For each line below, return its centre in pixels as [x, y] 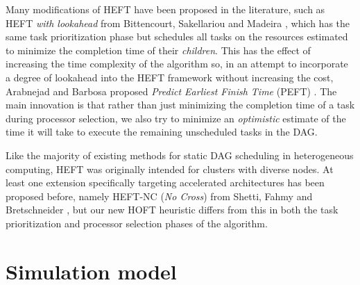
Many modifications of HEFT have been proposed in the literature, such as [165, 9]
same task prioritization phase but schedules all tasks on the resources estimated [177, 36]
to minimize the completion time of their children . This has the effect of [158, 50]
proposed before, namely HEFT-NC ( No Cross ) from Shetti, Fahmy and [159, 196]
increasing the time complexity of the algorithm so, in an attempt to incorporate [177, 64]
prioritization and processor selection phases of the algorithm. [137, 223]
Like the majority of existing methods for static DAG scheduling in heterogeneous [180, 155]
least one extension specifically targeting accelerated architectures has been [165, 182]
